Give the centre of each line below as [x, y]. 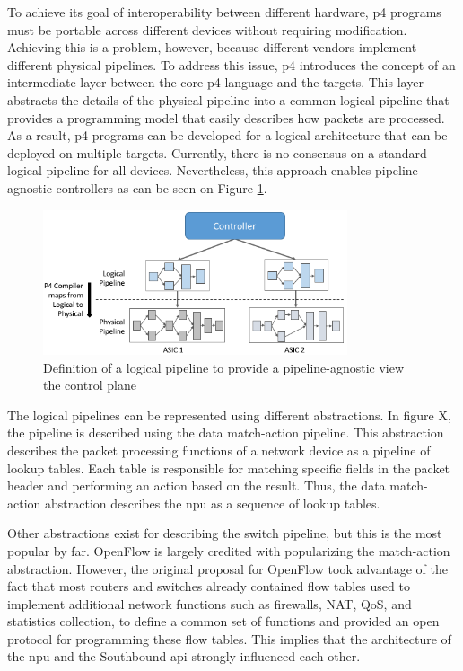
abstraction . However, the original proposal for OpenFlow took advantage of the [227, 568]
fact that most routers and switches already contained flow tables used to [209, 586]
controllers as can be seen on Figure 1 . [162, 187]
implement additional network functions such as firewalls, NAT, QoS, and [210, 603]
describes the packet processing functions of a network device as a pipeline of [219, 450]
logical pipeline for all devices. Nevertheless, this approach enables [189, 170]
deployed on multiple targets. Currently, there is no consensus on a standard [217, 152]
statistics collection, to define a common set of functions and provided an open [223, 621]
